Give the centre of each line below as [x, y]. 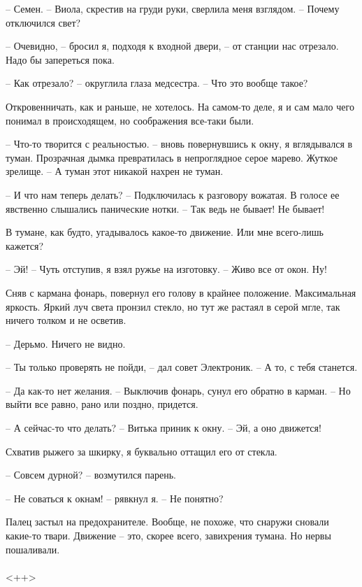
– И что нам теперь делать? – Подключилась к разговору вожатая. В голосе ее [173, 194]
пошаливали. [33, 549]
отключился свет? [43, 22]
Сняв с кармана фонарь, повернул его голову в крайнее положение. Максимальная [181, 292]
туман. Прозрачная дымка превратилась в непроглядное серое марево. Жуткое [172, 157]
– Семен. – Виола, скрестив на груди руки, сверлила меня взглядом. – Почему [173, 8]
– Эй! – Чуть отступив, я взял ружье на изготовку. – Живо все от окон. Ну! [166, 269]
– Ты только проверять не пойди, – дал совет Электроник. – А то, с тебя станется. [182, 367]
